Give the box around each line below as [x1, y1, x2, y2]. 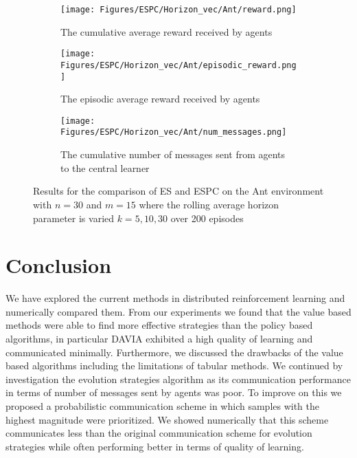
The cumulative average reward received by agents [60, 24, 273, 39]
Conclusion [5, 251, 112, 279]
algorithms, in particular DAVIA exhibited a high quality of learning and [5, 331, 313, 345]
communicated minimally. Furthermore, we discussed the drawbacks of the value [5, 345, 343, 359]
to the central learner [60, 160, 150, 175]
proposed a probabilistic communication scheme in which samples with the [5, 398, 320, 413]
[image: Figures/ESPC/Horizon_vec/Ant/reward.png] [60, 5, 297, 14]
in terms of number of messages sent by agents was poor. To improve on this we [5, 385, 342, 400]
